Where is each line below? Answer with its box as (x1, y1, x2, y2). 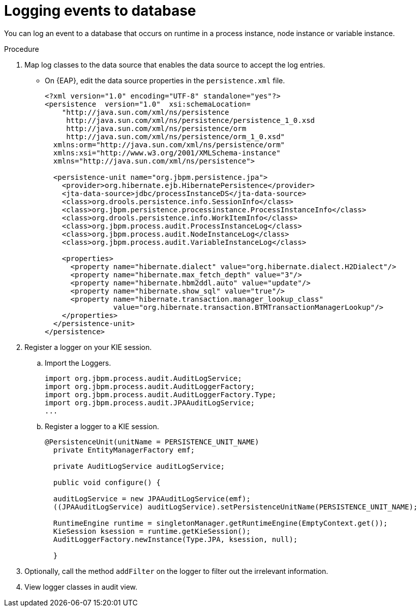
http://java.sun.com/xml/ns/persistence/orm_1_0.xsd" (66, 132, 285, 141)
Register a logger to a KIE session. (45, 422, 159, 431)
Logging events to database (4, 2, 196, 19)
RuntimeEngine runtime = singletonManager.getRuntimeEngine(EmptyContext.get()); (53, 519, 388, 527)
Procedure (4, 44, 39, 53)
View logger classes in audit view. (24, 582, 138, 591)
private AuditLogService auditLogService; (53, 462, 225, 470)
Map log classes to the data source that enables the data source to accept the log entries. (24, 60, 325, 69)
